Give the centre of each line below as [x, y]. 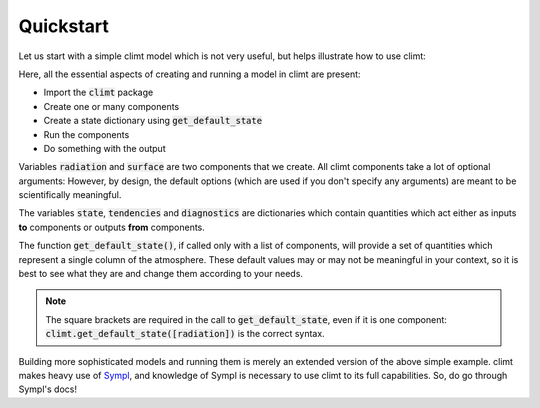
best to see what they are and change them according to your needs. [161, 274]
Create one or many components [111, 106]
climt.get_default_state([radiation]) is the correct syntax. [185, 334]
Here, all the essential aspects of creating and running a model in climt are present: [189, 74]
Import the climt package [98, 92]
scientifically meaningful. [70, 195]
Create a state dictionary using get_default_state [153, 121]
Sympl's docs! [47, 389]
